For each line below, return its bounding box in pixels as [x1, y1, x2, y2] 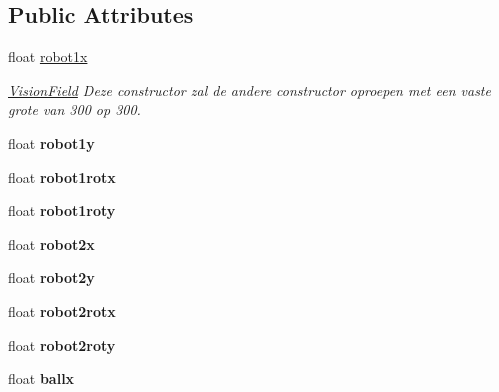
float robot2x [8, 233, 95, 254]
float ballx [8, 368, 75, 389]
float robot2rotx [8, 300, 116, 321]
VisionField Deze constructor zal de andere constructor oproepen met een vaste [8, 79, 491, 100]
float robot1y [8, 132, 95, 153]
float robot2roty [8, 334, 116, 355]
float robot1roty [8, 200, 116, 221]
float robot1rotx [8, 166, 116, 187]
